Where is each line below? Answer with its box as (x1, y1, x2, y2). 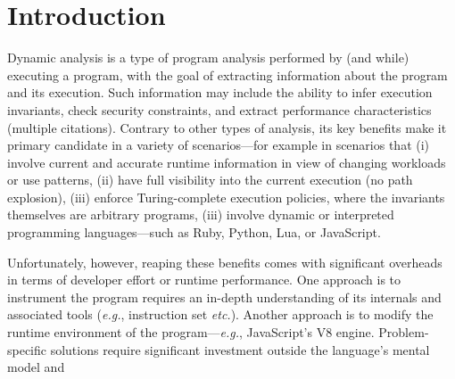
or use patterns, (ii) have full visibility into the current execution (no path (7, 170, 413, 189)
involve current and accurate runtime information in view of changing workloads (7, 152, 446, 171)
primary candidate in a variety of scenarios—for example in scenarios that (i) (7, 136, 430, 154)
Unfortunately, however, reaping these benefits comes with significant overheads (7, 252, 443, 271)
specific (7, 340, 47, 358)
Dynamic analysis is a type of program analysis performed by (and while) (7, 48, 409, 67)
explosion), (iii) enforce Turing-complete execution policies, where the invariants (7, 187, 445, 206)
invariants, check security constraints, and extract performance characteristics (7, 100, 432, 119)
